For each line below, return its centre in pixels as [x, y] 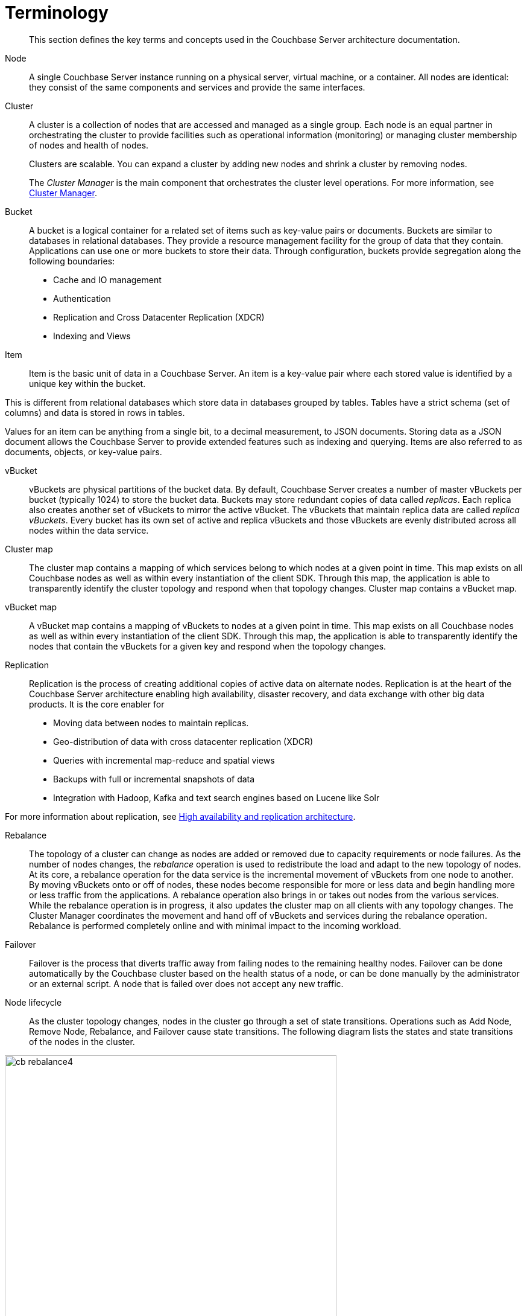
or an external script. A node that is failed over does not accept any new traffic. [186, 983]
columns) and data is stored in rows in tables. [95, 412]
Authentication [82, 298]
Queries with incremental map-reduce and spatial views [164, 760]
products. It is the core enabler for [97, 704]
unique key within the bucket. [87, 383]
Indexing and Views [92, 336]
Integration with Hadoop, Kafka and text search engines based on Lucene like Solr [216, 797]
